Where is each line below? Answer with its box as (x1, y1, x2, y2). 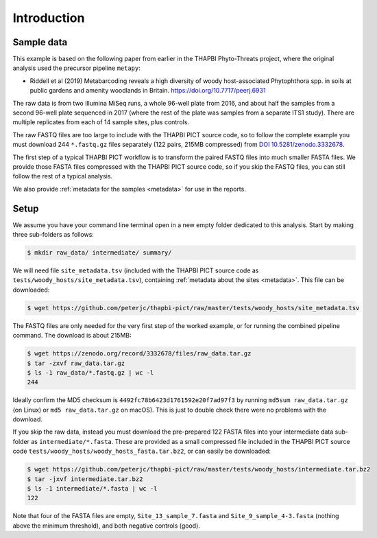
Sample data (12, 36, 68, 48)
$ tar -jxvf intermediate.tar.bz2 (27, 475, 143, 483)
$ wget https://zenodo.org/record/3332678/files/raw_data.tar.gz (27, 350, 252, 358)
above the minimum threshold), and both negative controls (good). (12, 522, 200, 530)
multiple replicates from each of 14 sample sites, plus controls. (12, 118, 190, 126)
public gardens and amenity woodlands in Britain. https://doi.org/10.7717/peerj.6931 (29, 86, 266, 95)
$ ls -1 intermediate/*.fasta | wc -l (27, 484, 158, 493)
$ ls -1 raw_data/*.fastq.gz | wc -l (27, 369, 154, 377)
